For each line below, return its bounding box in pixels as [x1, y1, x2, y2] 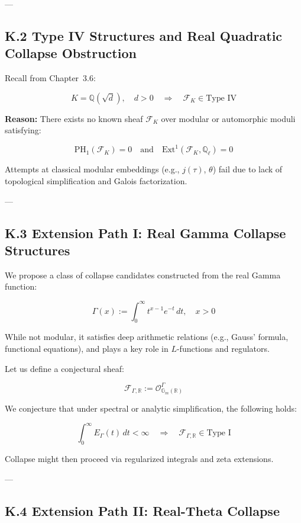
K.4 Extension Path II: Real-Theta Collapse [5, 501, 280, 519]
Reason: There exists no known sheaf [5, 112, 143, 124]
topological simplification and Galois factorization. [5, 175, 187, 187]
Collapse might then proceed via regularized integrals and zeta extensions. [5, 453, 274, 465]
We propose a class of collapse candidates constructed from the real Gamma [5, 268, 281, 281]
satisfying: [5, 124, 41, 136]
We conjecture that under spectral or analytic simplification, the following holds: [5, 402, 297, 415]
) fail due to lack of [212, 163, 283, 175]
